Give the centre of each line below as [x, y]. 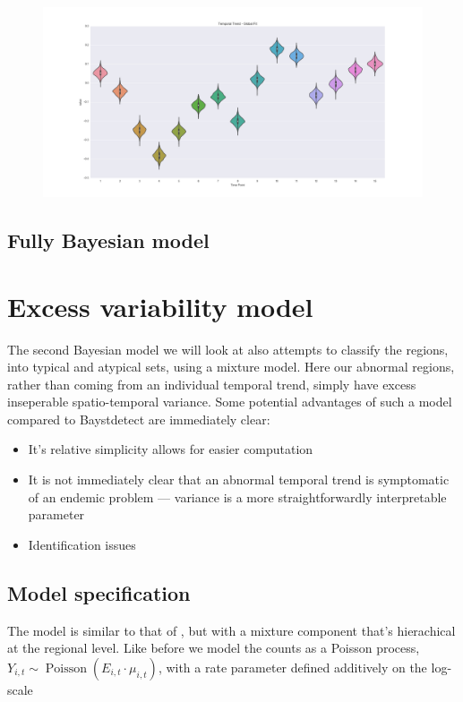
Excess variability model [160, 306]
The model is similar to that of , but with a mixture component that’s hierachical [231, 630]
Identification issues [82, 544]
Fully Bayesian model [108, 240]
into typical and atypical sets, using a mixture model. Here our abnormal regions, [231, 367]
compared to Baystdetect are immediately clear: [139, 419]
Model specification [99, 592]
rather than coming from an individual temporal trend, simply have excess [212, 384]
